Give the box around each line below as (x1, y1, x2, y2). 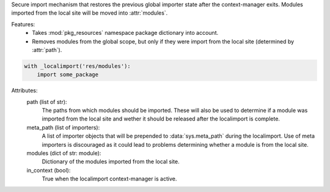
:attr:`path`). (32, 46, 62, 53)
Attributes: (11, 87, 38, 94)
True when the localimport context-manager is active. (42, 175, 177, 183)
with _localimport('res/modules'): (24, 62, 131, 70)
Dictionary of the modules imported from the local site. (42, 158, 180, 165)
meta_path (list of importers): (26, 124, 100, 131)
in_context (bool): (26, 166, 71, 174)
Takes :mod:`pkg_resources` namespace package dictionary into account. (32, 29, 219, 37)
